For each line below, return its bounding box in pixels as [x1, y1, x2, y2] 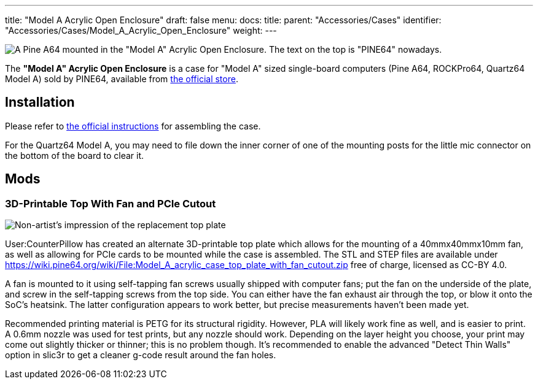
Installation [5, 94, 75, 110]
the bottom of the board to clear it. [5, 150, 144, 161]
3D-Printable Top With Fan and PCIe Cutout [5, 197, 216, 210]
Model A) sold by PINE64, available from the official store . [5, 74, 238, 84]
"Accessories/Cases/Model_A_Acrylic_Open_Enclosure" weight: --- [5, 25, 277, 36]
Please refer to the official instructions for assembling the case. [5, 120, 261, 131]
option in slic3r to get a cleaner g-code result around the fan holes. [5, 350, 276, 361]
